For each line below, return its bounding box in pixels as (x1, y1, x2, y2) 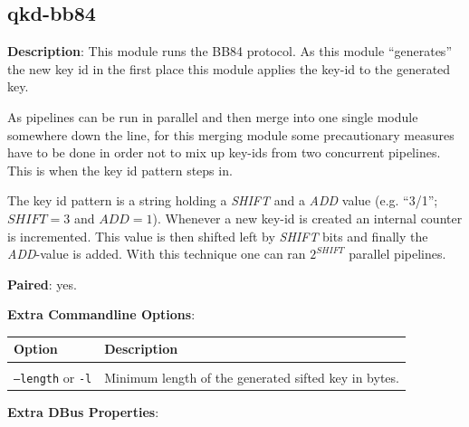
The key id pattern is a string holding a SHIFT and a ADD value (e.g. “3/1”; (7, 191, 438, 210)
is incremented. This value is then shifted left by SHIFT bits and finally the (7, 226, 428, 245)
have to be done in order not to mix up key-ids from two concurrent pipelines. (7, 143, 441, 162)
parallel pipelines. (349, 244, 446, 263)
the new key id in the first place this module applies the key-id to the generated (7, 59, 451, 78)
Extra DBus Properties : (7, 402, 159, 421)
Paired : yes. (7, 274, 77, 293)
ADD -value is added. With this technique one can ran (7, 244, 306, 263)
